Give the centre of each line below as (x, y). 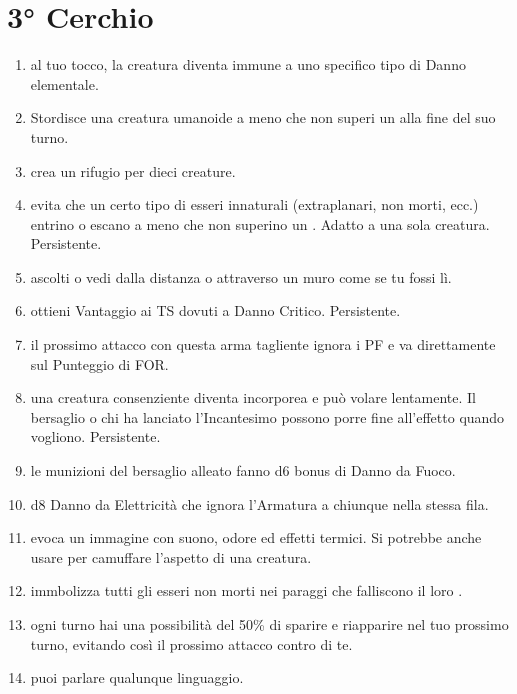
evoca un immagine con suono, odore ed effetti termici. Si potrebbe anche (256, 537)
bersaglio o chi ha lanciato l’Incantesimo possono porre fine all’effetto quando (267, 416)
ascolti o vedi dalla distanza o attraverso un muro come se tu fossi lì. (241, 276)
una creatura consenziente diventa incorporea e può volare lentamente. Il (253, 397)
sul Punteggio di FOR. (99, 363)
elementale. (64, 83)
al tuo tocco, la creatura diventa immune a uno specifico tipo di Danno (248, 64)
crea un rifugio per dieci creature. (133, 170)
